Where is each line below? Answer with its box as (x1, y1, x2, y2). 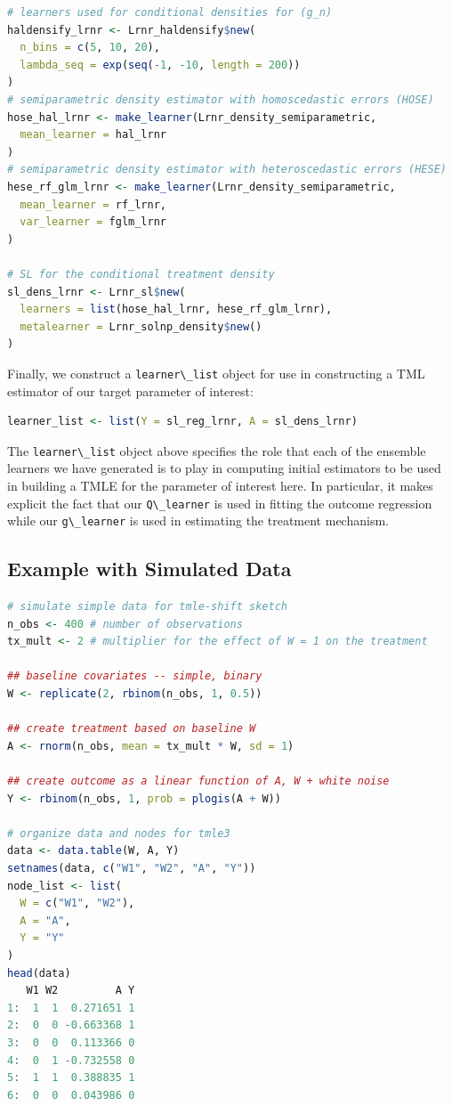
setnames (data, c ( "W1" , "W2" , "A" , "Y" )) (7, 861, 256, 874)
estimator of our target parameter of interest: (7, 381, 254, 400)
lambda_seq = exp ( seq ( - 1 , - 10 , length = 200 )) (20, 58, 301, 71)
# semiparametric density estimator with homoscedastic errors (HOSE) (7, 93, 434, 106)
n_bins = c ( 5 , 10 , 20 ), (20, 41, 160, 54)
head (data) (7, 966, 71, 980)
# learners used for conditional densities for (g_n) (7, 6, 333, 19)
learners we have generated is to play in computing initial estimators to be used (7, 459, 441, 477)
